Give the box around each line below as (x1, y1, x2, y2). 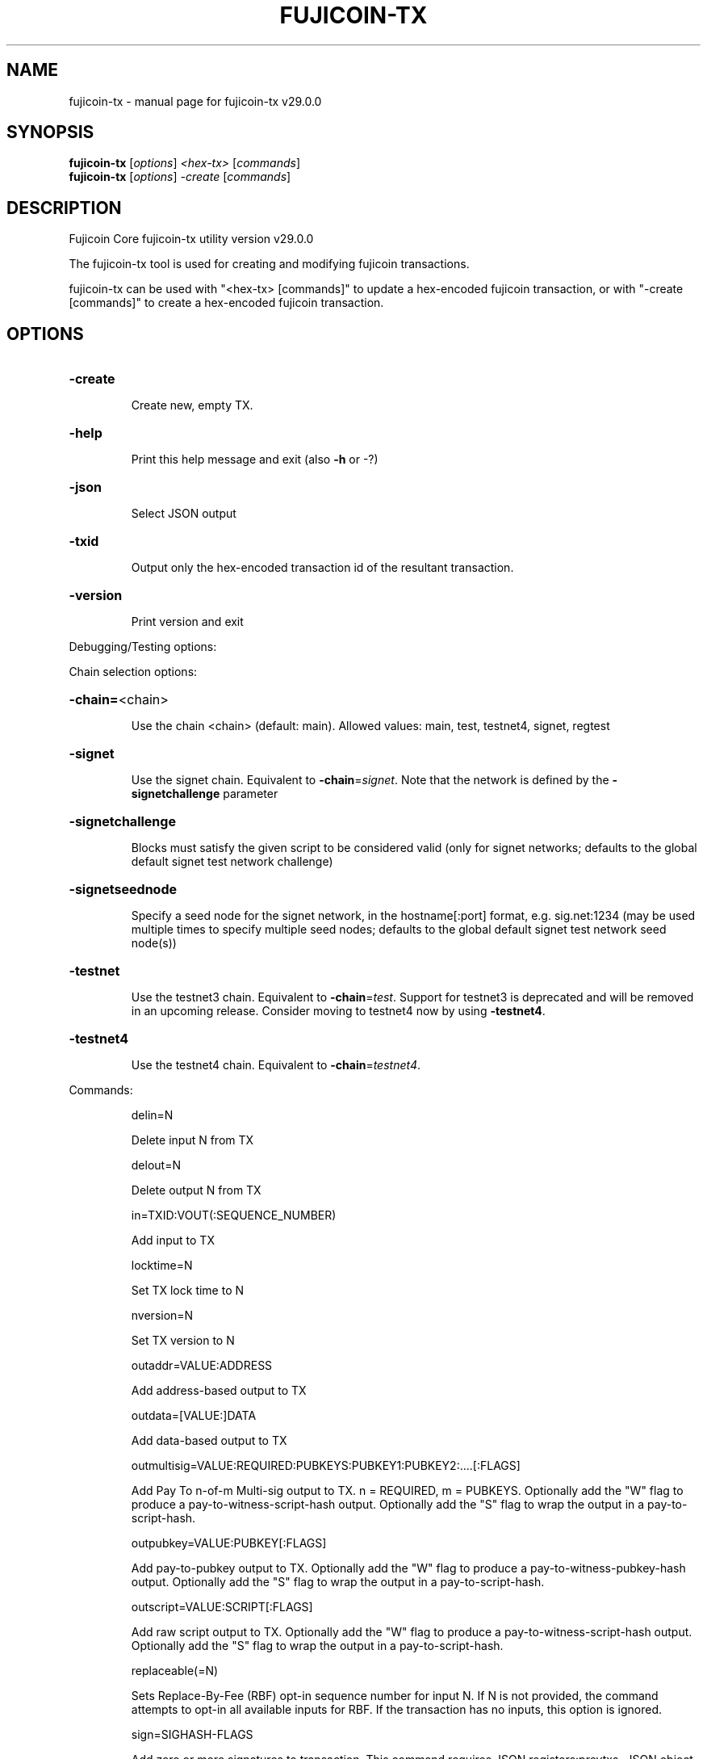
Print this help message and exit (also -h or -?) (131, 452, 379, 467)
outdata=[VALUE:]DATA (131, 1408, 257, 1423)
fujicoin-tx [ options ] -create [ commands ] (69, 170, 291, 184)
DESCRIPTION (6, 197, 122, 218)
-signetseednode (69, 881, 178, 898)
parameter (223, 787, 278, 801)
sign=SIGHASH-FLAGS (131, 1728, 253, 1742)
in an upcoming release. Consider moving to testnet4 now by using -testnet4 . (131, 1004, 546, 1018)
